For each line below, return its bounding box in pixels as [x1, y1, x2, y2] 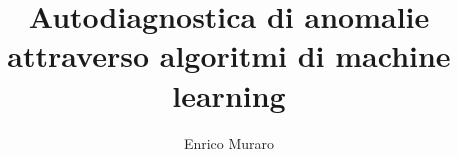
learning [172, 74, 286, 115]
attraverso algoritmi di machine [7, 35, 451, 76]
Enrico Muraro [183, 132, 275, 153]
